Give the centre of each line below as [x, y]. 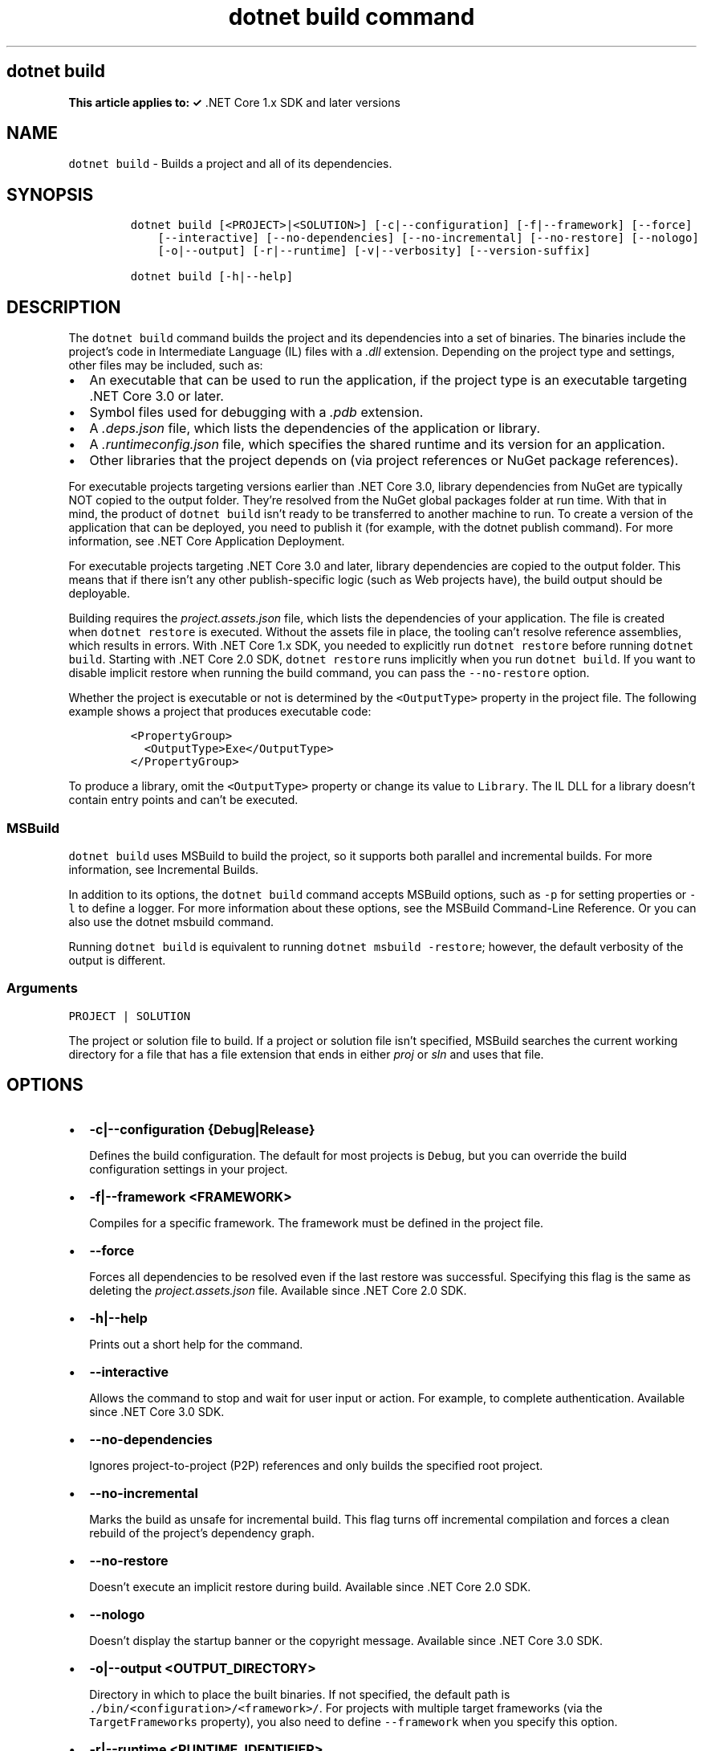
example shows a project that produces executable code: [220, 712]
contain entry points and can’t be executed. [183, 800]
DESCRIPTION [64, 307]
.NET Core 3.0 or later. [156, 396]
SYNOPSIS [50, 194]
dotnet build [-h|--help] [212, 277]
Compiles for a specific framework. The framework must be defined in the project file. [317, 1223]
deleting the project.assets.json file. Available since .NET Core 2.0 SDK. [278, 1291]
